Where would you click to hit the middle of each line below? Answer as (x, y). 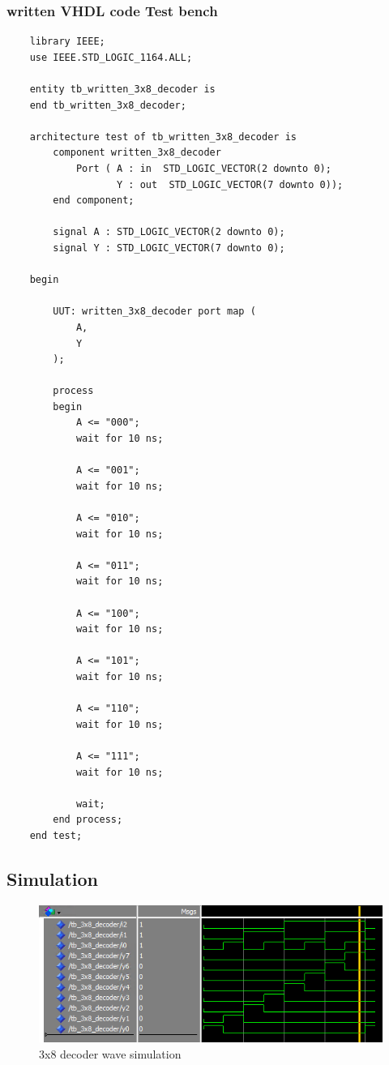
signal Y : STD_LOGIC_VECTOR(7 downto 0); (169, 248)
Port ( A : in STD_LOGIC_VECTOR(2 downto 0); (203, 168)
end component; (94, 201)
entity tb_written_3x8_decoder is (122, 89)
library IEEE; (67, 42)
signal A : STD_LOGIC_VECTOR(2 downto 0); (169, 232)
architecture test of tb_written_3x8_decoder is (163, 137)
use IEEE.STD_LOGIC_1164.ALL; (111, 57)
